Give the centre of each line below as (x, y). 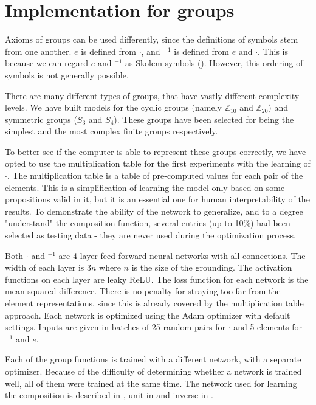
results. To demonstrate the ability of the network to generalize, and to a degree (154, 211)
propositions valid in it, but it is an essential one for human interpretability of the (157, 199)
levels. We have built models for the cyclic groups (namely (113, 107)
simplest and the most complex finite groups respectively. (112, 131)
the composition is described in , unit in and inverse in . (109, 395)
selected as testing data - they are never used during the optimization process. (150, 235)
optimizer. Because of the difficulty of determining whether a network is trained (153, 371)
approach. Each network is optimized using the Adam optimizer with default (148, 315)
